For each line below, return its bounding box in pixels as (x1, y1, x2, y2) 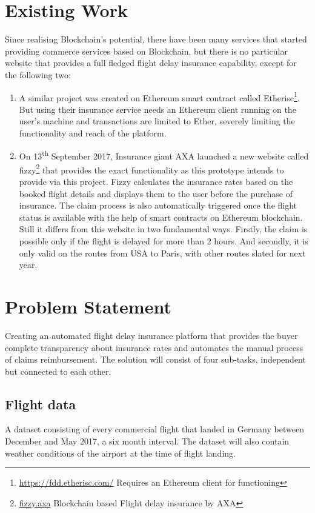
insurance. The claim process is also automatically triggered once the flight (19, 199, 297, 212)
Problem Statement (5, 293, 171, 318)
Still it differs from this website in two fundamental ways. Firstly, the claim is (19, 223, 308, 235)
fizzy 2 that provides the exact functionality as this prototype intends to (19, 161, 284, 176)
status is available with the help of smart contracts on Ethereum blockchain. (19, 210, 303, 223)
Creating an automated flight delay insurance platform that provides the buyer (5, 329, 298, 341)
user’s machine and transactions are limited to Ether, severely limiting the (19, 115, 295, 127)
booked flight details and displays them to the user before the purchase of (19, 187, 293, 199)
